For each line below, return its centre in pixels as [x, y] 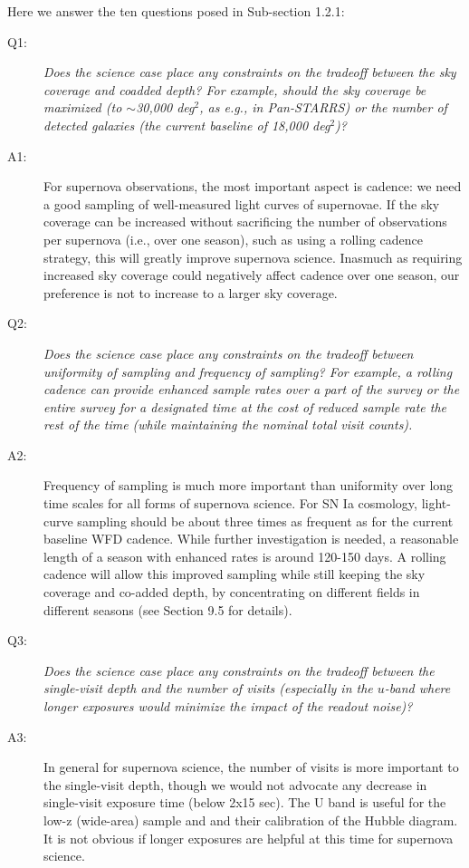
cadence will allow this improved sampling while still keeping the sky [234, 574]
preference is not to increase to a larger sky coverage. [191, 292]
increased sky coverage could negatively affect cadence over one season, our [252, 275]
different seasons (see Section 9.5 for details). [168, 609]
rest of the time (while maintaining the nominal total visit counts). [228, 424]
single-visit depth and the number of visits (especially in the [208, 688]
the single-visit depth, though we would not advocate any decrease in [235, 784]
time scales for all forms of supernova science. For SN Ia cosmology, [230, 503]
